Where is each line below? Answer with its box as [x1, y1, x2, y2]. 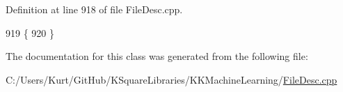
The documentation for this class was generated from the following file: [6, 49, 308, 63]
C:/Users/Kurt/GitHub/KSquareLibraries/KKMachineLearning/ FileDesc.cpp [6, 72, 337, 86]
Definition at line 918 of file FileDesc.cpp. [6, 2, 183, 16]
